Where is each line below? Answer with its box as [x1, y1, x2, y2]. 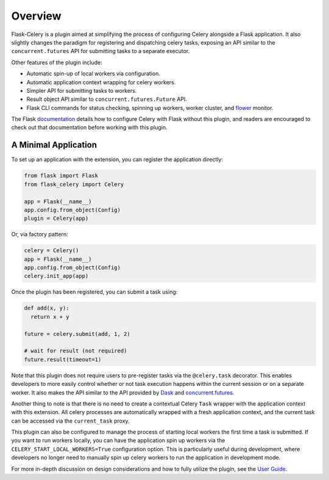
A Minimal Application [11, 140, 97, 150]
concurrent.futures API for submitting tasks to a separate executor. [11, 48, 190, 55]
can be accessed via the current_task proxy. [11, 417, 130, 424]
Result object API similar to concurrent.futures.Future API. [26, 95, 187, 103]
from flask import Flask [24, 172, 99, 180]
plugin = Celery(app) [24, 215, 89, 222]
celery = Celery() [24, 247, 79, 254]
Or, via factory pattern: [11, 231, 68, 238]
